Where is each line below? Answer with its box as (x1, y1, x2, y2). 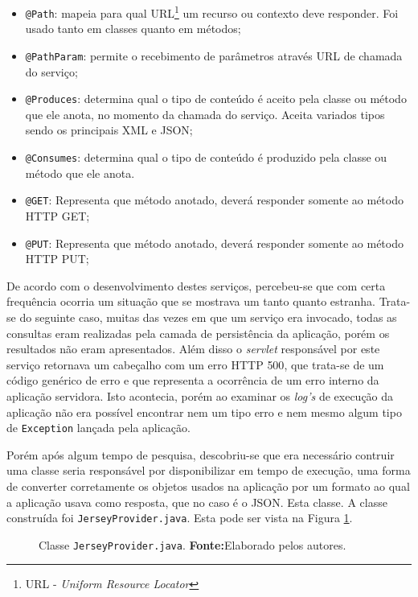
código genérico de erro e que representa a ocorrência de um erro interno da (6, 372, 379, 389)
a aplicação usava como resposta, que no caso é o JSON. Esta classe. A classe (6, 493, 387, 510)
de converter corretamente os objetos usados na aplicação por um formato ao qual (6, 477, 410, 494)
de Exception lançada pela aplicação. (6, 419, 191, 436)
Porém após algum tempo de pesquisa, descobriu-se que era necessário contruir (6, 446, 395, 463)
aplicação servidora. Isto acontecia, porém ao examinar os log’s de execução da (6, 387, 394, 404)
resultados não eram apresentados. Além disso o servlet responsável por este (6, 340, 380, 357)
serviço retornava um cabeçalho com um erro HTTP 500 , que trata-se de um (6, 356, 384, 373)
